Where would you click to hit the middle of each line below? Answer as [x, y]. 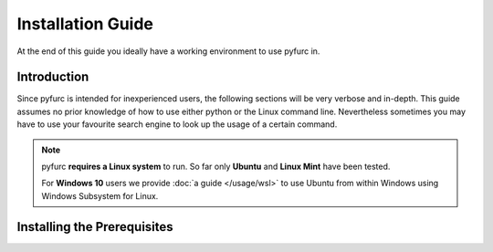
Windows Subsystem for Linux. [100, 195]
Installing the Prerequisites [95, 227]
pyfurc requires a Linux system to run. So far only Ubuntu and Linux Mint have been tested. [216, 167]
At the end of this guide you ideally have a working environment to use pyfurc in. [168, 51]
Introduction [53, 77]
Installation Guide [85, 24]
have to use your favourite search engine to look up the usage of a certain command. [177, 124]
